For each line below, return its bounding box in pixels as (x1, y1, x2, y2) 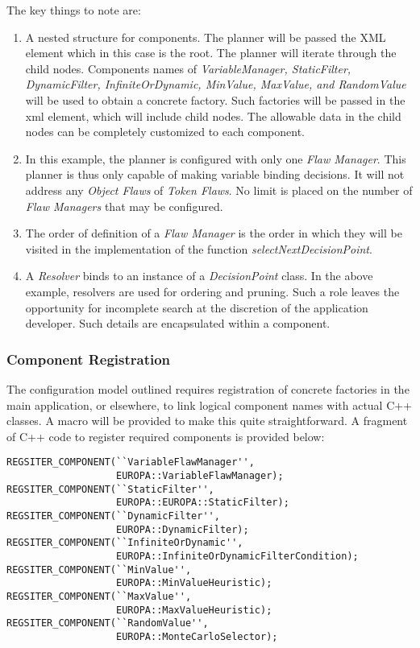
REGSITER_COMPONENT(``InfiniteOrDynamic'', (6, 537, 243, 549)
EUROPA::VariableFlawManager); (116, 469, 284, 481)
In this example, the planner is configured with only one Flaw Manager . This (25, 150, 406, 167)
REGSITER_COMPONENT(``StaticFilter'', (6, 483, 214, 495)
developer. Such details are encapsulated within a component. (25, 315, 331, 332)
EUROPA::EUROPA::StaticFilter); (116, 497, 289, 509)
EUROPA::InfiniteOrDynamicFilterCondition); (116, 550, 359, 562)
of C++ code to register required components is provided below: (6, 427, 325, 444)
